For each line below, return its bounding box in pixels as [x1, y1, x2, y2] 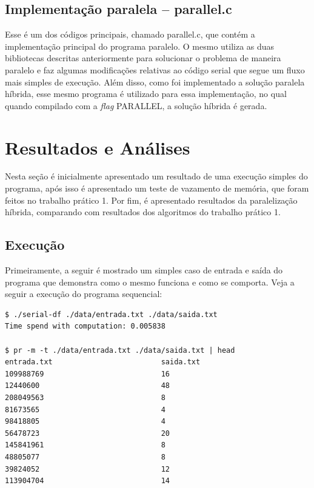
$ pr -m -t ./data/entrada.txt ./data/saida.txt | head [5, 346, 235, 355]
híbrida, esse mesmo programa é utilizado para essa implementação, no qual [5, 87, 287, 100]
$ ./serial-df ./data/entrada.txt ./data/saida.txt [5, 310, 218, 319]
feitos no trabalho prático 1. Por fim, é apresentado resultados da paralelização [5, 193, 298, 206]
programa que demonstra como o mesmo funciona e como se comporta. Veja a [5, 275, 295, 288]
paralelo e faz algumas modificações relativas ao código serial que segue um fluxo [5, 63, 305, 76]
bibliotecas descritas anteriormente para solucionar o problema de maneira [5, 52, 281, 64]
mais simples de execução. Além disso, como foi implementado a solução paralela [5, 75, 305, 88]
